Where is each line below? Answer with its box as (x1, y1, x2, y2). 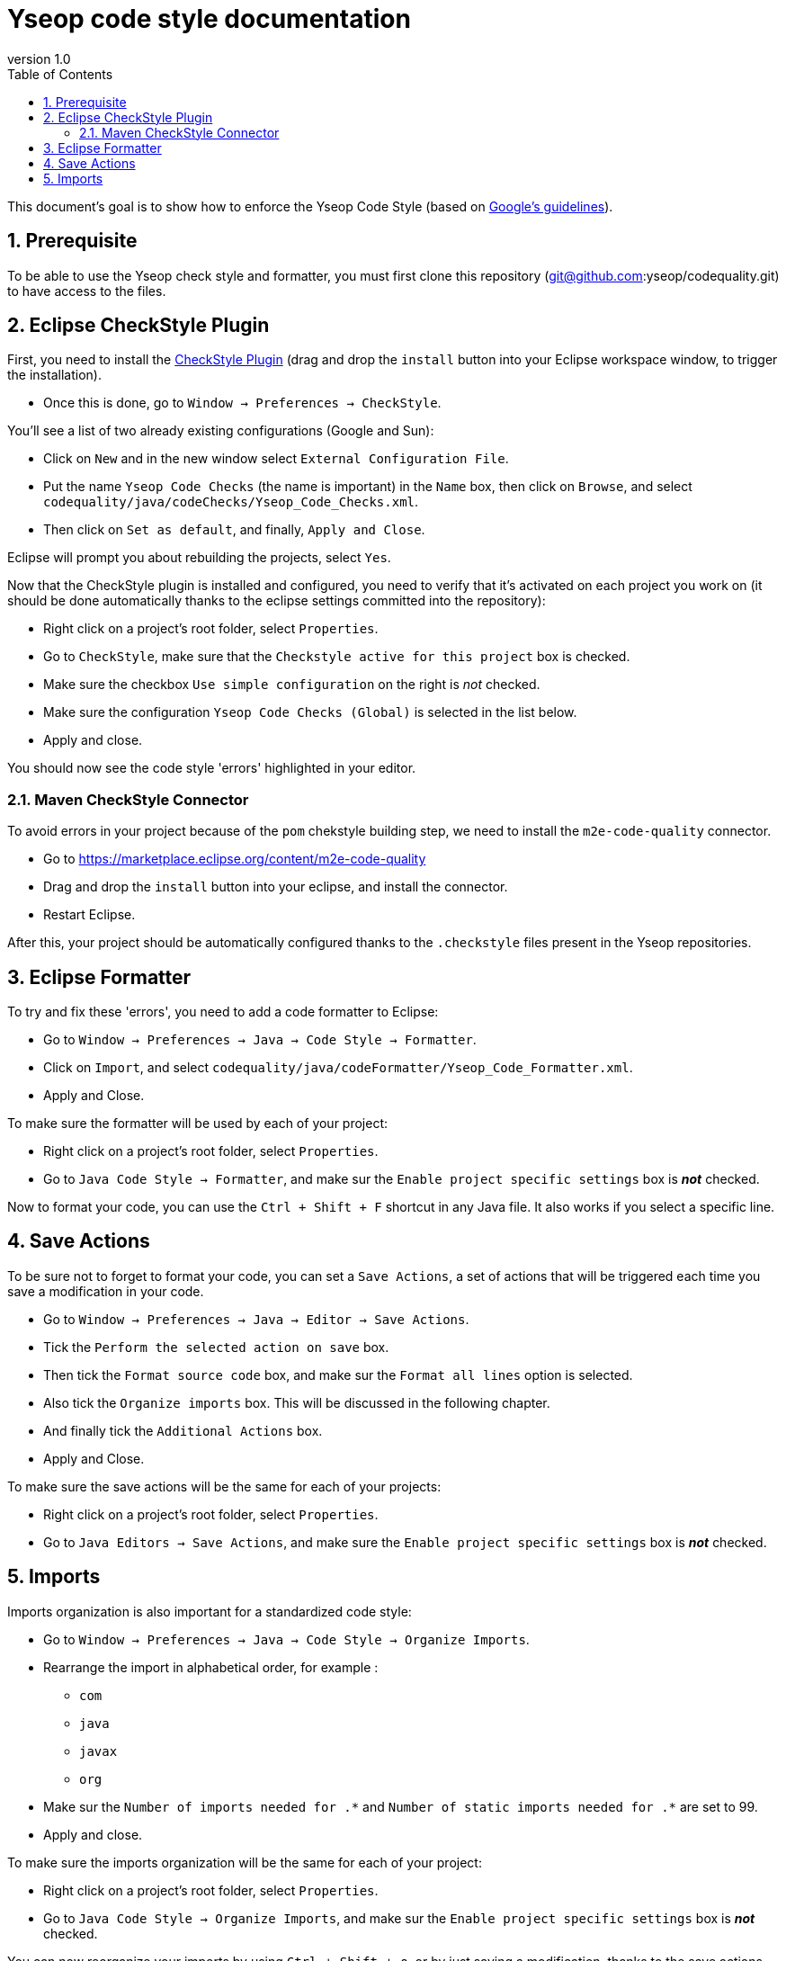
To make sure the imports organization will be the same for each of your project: (7, 1854, 482, 1870)
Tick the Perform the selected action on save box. (43, 1339, 389, 1355)
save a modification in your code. (7, 1283, 204, 1299)
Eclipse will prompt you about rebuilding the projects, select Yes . (7, 550, 391, 566)
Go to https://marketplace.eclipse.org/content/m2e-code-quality (43, 851, 426, 867)
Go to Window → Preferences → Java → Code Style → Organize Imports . (43, 1631, 530, 1647)
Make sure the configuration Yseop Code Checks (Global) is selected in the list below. (43, 704, 577, 721)
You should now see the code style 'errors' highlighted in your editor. (7, 760, 416, 776)
